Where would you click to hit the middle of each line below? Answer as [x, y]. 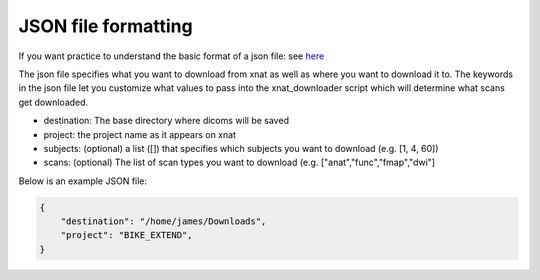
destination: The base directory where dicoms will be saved [166, 121]
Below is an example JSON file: [83, 181]
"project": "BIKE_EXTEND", [127, 235]
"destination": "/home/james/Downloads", [163, 221]
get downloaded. [53, 102]
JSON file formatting [106, 26]
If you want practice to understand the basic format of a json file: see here [171, 56]
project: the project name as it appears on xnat [140, 134]
